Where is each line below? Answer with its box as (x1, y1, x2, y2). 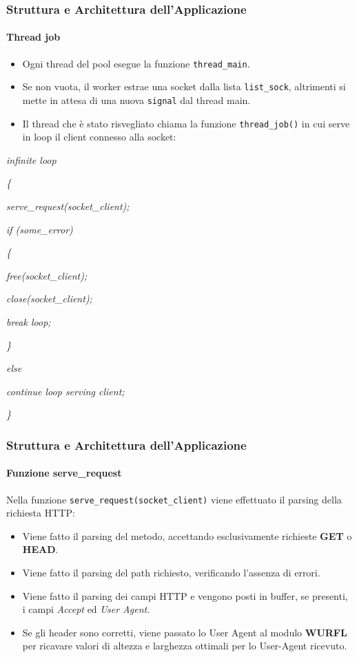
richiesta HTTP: (6, 505, 75, 520)
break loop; (6, 315, 51, 329)
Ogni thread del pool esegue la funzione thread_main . (22, 56, 250, 70)
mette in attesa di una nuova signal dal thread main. (22, 92, 251, 107)
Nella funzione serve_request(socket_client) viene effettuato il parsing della (6, 492, 342, 506)
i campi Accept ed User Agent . (22, 602, 150, 616)
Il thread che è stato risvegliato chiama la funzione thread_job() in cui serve (22, 116, 350, 130)
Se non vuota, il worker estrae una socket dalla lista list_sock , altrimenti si (22, 79, 346, 94)
